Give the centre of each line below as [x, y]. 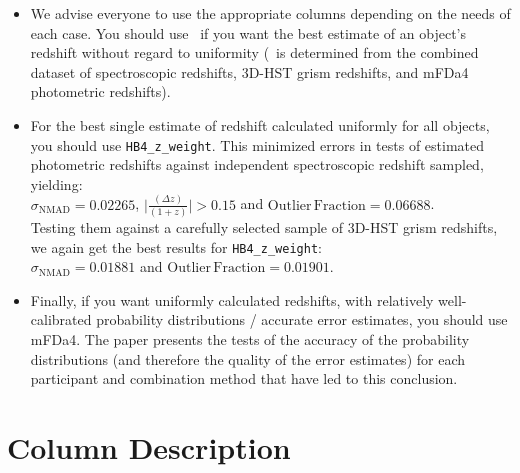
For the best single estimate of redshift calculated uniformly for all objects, [260, 124]
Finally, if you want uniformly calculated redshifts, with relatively [232, 299]
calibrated [61, 319]
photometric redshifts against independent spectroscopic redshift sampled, [257, 164]
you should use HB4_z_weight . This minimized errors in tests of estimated [257, 144]
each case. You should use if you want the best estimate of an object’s [248, 32]
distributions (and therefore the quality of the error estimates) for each [248, 358]
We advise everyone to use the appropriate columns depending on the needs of [270, 13]
